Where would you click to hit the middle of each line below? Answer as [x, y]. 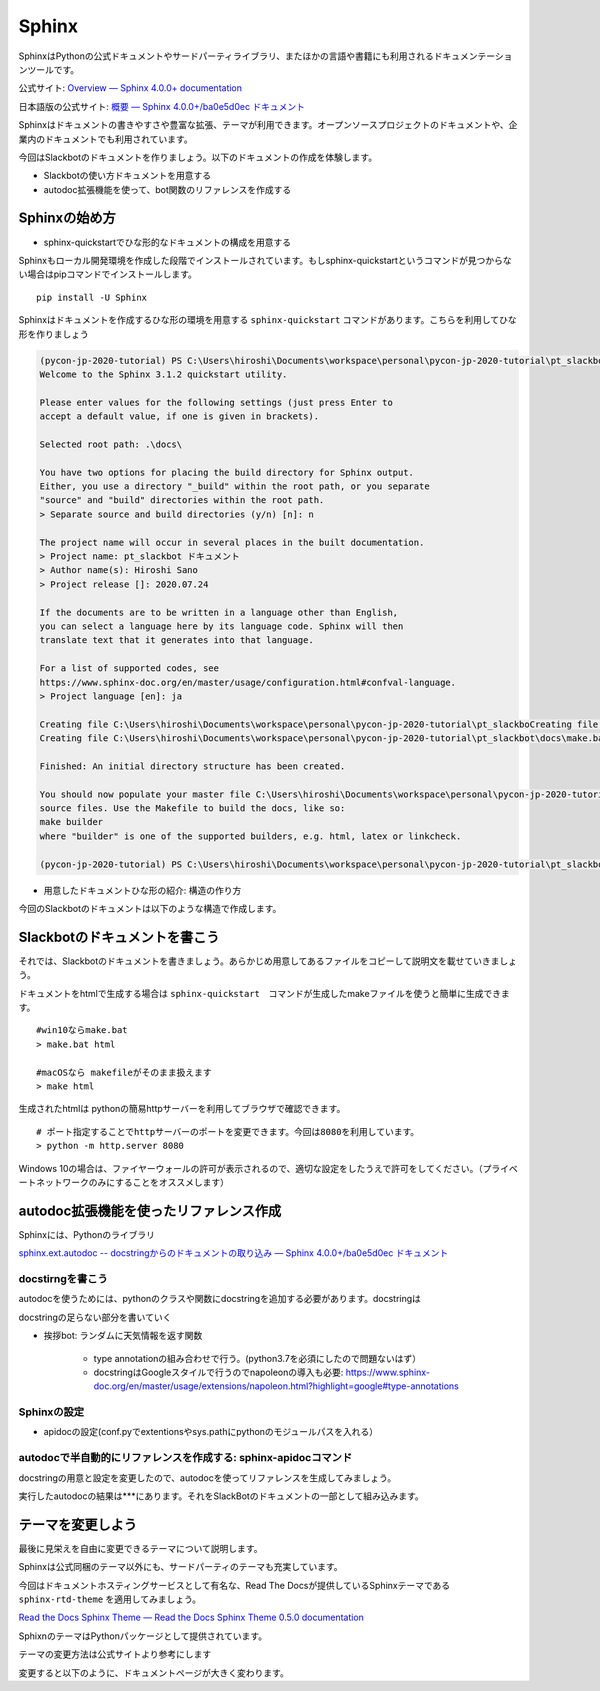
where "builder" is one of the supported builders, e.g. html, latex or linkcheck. [250, 836]
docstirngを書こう [63, 1278]
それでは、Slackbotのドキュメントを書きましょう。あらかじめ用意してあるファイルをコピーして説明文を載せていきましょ [267, 961]
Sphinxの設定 [51, 1412]
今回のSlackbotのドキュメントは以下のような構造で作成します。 [150, 908]
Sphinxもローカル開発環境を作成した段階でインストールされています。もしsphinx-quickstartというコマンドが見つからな [265, 260]
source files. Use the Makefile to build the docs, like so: [192, 808]
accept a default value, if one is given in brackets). [179, 416]
